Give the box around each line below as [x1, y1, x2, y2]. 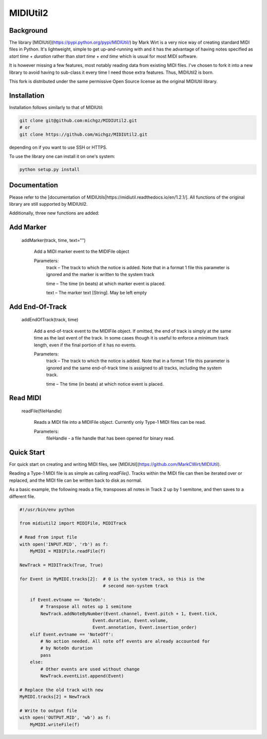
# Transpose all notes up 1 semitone [40, 604, 132, 610]
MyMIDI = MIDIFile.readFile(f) [30, 548, 106, 554]
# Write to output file [19, 708, 78, 713]
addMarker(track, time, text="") [21, 237, 86, 243]
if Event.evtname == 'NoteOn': [30, 597, 106, 602]
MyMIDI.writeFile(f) [30, 722, 80, 727]
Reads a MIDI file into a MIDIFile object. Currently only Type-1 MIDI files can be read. [34, 419, 206, 425]
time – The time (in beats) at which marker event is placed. [46, 281, 166, 286]
